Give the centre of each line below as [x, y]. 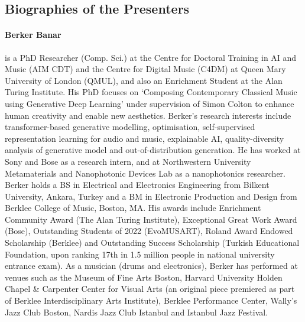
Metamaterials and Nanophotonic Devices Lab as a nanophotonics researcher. [145, 173]
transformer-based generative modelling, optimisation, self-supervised [130, 127]
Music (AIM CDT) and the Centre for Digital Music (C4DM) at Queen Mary [145, 69]
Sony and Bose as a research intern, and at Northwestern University [128, 161]
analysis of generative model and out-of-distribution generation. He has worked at [153, 150]
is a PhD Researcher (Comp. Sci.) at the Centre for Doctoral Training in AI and [151, 57]
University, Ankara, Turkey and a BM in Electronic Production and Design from [151, 196]
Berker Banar [33, 35]
